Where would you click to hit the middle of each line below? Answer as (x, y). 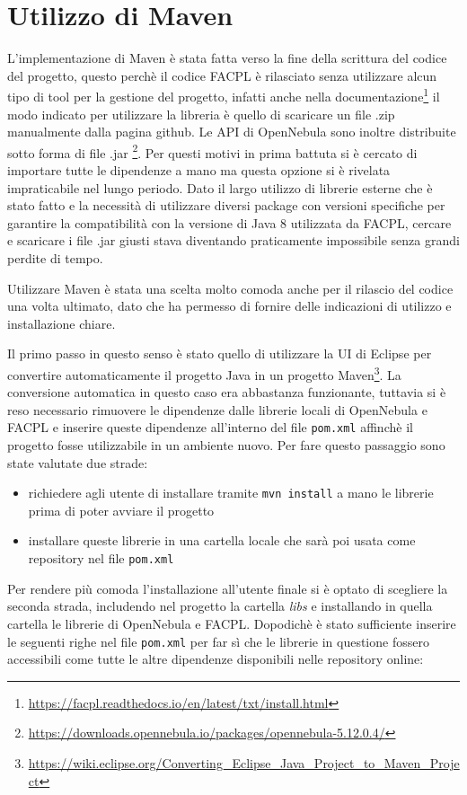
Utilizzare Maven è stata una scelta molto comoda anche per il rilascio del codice (230, 288)
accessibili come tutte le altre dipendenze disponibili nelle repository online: (216, 659)
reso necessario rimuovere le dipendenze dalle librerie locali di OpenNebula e (217, 409)
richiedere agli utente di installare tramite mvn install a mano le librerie (231, 493)
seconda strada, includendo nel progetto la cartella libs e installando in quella (220, 606)
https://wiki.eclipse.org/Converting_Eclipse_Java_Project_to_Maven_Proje (244, 762)
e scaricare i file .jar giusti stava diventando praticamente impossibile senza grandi (233, 240)
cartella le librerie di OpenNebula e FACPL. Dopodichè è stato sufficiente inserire (232, 623)
